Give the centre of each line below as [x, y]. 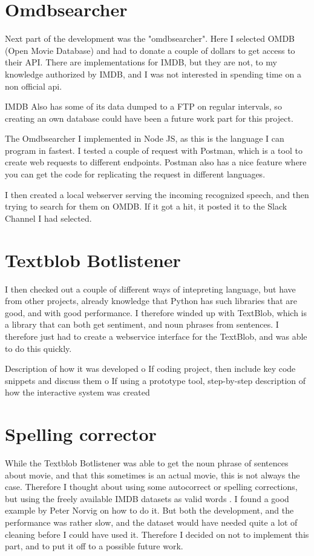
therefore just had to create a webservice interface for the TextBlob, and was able [156, 336]
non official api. [34, 86]
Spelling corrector [81, 434]
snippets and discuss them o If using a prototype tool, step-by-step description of [155, 380]
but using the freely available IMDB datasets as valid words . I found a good [147, 498]
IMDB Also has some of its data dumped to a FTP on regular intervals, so [143, 106]
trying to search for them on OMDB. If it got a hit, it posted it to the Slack [146, 206]
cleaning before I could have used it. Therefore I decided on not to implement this [157, 534]
